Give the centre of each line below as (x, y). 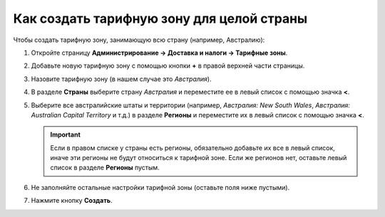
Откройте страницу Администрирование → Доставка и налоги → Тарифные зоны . (159, 53)
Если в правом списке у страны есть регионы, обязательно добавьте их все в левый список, (192, 148)
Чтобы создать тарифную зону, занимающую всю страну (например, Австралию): (139, 40)
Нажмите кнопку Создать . (72, 201)
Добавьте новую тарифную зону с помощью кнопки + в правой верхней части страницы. (168, 66)
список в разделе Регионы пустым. (105, 168)
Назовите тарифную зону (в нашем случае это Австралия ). (121, 79)
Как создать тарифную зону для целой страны (160, 18)
